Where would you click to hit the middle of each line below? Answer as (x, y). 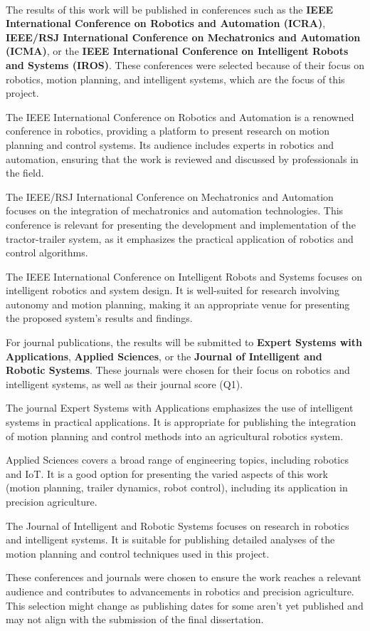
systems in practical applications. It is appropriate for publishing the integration (181, 422)
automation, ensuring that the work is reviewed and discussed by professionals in (182, 158)
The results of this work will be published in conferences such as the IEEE (170, 9)
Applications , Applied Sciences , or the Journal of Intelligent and (164, 356)
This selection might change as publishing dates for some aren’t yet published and (185, 605)
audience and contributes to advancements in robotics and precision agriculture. (180, 591)
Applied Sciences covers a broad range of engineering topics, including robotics (177, 460)
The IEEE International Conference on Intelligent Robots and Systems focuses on (184, 276)
